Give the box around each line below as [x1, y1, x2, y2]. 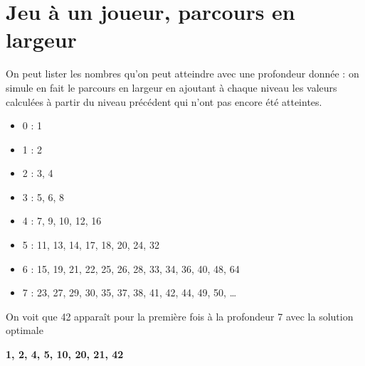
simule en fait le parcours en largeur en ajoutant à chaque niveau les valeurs [6, 80, 337, 95]
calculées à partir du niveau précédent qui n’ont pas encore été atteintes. [6, 94, 322, 109]
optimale [6, 323, 43, 338]
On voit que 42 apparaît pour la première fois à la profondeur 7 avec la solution [6, 308, 354, 323]
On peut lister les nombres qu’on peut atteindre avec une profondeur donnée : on [6, 66, 359, 81]
